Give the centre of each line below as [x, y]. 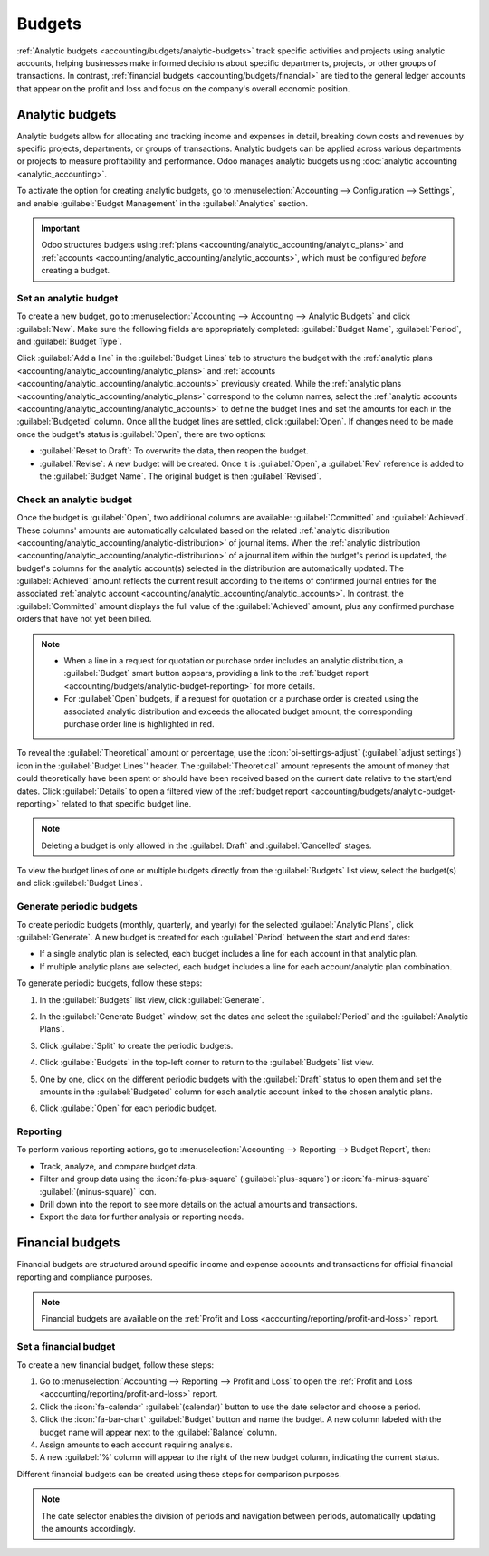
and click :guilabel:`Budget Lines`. [80, 883]
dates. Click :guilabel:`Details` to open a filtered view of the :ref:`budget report [162, 791]
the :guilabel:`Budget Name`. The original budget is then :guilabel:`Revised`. [180, 476]
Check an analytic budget [75, 500]
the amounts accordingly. [88, 1528]
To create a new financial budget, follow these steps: [115, 1365]
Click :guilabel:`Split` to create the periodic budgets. [136, 1045]
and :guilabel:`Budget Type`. [69, 342]
